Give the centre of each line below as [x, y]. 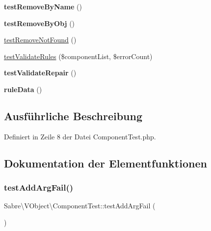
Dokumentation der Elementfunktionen [105, 163]
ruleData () [23, 89]
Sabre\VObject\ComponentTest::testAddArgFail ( [80, 206]
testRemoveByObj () [40, 23]
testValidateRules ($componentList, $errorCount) [78, 56]
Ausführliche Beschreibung [73, 115]
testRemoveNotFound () [40, 40]
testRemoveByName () [43, 6]
